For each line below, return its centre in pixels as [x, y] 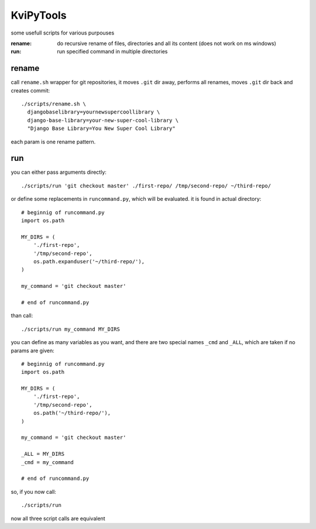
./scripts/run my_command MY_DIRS [71, 329]
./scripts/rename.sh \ [54, 104]
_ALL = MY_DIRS [43, 454]
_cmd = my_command [48, 462]
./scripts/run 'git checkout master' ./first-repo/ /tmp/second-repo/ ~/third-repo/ [146, 186]
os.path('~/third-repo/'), [72, 413]
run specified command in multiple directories [112, 51]
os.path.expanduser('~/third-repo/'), [89, 261]
